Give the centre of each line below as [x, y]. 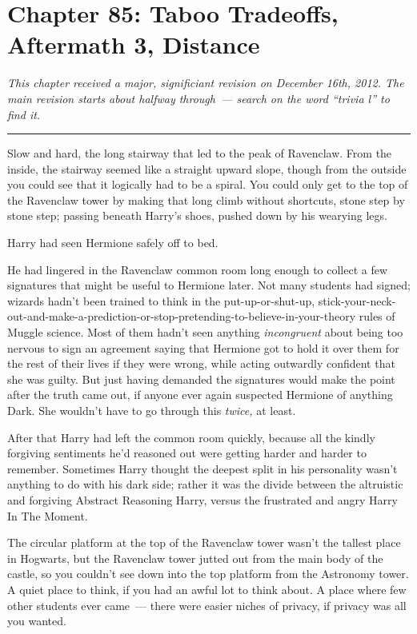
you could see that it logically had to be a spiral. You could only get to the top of [208, 184]
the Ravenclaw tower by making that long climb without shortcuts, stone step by [206, 199]
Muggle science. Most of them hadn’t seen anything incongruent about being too [205, 332]
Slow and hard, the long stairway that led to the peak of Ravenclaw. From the [200, 153]
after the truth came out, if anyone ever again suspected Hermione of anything [200, 395]
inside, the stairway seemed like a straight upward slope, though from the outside [207, 168]
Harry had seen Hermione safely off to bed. [113, 243]
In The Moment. [48, 515]
